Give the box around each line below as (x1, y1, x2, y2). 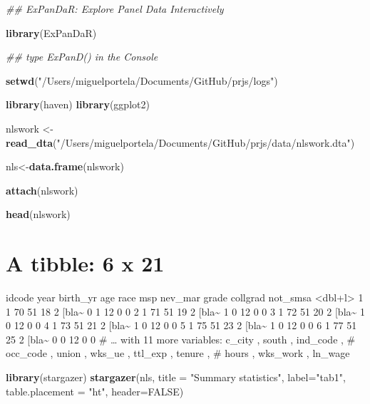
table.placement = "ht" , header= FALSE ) (6, 383, 184, 398)
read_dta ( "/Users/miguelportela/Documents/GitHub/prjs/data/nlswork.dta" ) (6, 135, 355, 150)
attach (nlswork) (6, 182, 78, 197)
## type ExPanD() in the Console (6, 49, 158, 64)
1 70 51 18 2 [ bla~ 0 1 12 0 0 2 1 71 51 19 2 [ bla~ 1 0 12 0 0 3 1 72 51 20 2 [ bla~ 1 (6, 304, 365, 318)
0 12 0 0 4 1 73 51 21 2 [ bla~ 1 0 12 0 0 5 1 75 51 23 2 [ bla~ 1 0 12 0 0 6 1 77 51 (6, 318, 357, 333)
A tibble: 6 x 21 (6, 249, 165, 278)
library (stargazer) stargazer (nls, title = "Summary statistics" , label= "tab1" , (6, 370, 346, 385)
